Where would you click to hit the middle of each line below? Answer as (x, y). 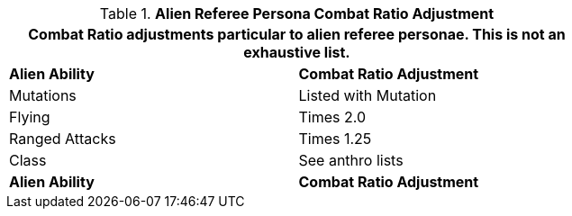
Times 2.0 (332, 117)
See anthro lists (351, 160)
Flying (30, 117)
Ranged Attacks (63, 139)
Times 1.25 (335, 139)
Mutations (43, 95)
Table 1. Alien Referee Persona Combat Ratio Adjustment (297, 13)
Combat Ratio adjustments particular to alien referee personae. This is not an (297, 34)
